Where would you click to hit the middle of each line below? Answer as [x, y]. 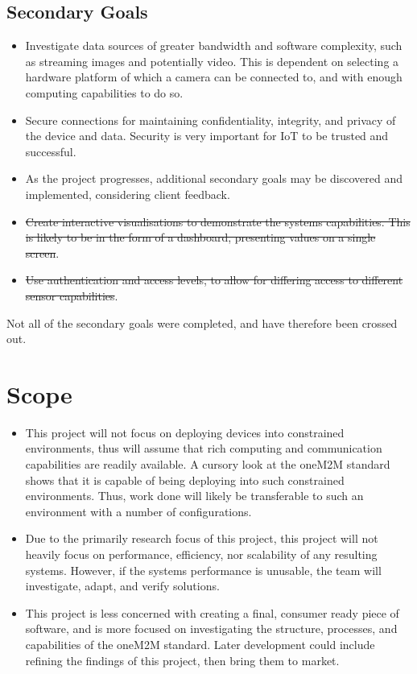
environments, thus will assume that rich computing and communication [204, 448]
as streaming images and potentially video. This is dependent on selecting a [212, 61]
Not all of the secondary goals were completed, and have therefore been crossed [202, 323]
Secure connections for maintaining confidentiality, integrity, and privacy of [211, 120]
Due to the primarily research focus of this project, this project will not [202, 538]
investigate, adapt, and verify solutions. [122, 586]
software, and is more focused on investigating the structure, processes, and [211, 629]
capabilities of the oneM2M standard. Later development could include [200, 644]
